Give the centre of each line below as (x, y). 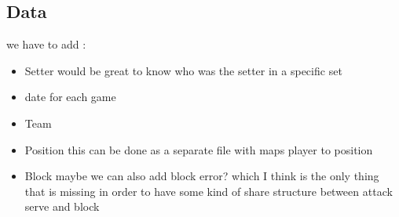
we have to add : (46, 44)
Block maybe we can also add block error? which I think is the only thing (202, 176)
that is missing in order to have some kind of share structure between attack (209, 191)
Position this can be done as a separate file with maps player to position (199, 149)
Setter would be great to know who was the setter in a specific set (183, 70)
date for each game (70, 97)
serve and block (62, 206)
